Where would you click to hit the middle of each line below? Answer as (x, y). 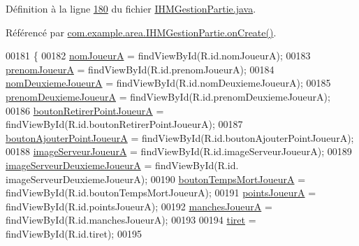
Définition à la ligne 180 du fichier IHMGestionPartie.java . (131, 8)
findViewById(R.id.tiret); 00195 (74, 233)
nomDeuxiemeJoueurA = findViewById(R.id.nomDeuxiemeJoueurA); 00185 (168, 83)
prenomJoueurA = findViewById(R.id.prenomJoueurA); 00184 (140, 69)
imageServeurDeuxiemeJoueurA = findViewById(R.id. (122, 165)
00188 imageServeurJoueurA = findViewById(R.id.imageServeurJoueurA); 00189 (179, 151)
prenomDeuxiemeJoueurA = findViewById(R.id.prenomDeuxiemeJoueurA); (168, 96)
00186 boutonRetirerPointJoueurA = (85, 110)
